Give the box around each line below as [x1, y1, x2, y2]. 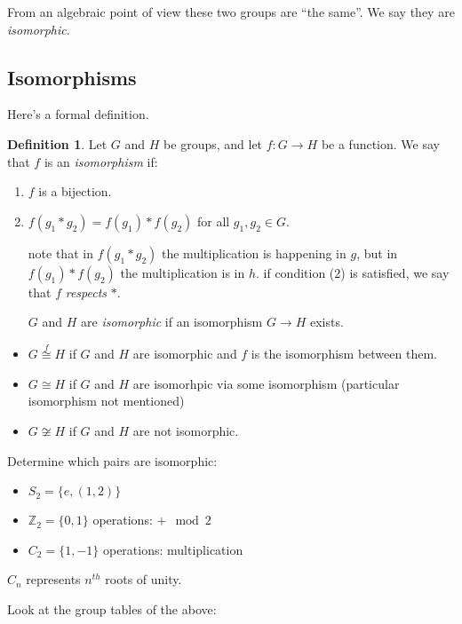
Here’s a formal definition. [7, 105, 149, 123]
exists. [310, 312, 344, 331]
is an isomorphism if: [44, 152, 158, 170]
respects [65, 282, 108, 301]
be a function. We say [321, 134, 440, 153]
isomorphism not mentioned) [28, 391, 185, 410]
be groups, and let [163, 134, 263, 153]
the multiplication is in [120, 263, 245, 281]
